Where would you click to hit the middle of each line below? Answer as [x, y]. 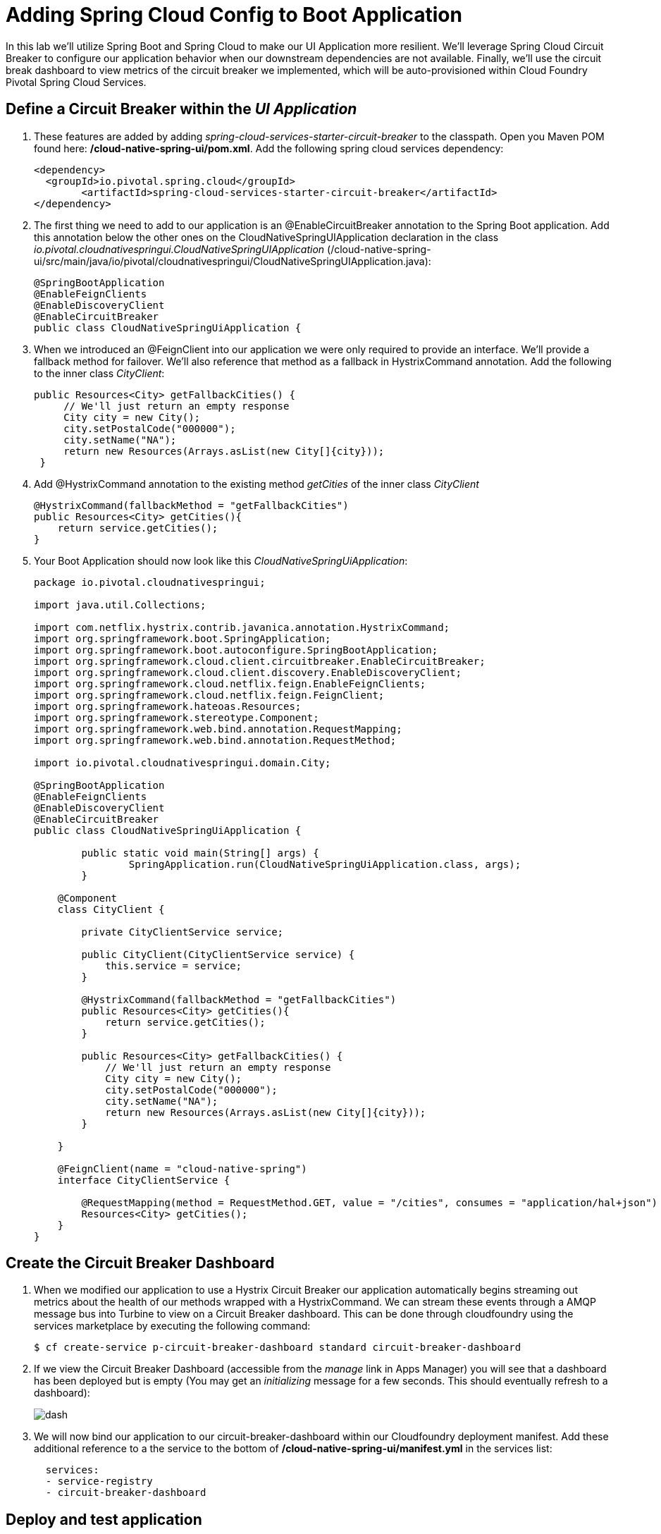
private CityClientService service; [183, 932]
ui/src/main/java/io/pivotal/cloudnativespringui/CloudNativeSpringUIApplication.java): [233, 261]
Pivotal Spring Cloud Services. [76, 82]
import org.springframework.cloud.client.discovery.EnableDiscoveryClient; [248, 672]
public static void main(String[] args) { [200, 853]
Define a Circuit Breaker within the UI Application [181, 109]
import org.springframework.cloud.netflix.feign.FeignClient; [209, 695]
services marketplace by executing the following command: [172, 1326]
